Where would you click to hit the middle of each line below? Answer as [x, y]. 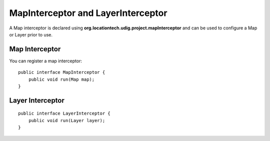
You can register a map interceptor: [46, 61]
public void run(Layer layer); [67, 120]
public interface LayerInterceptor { [64, 114]
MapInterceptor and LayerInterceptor [88, 13]
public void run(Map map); [61, 79]
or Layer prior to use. [31, 34]
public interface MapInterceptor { [62, 72]
